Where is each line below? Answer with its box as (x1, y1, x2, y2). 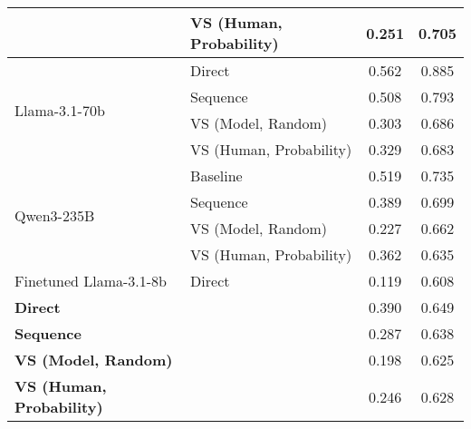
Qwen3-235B (14, 204, 95, 226)
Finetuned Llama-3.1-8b (14, 270, 168, 291)
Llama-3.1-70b (14, 99, 105, 121)
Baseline (190, 165, 243, 186)
